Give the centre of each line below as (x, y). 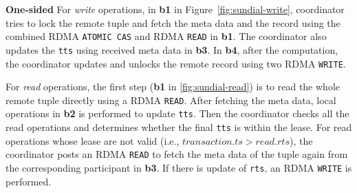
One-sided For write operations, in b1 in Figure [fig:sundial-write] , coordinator (175, 9)
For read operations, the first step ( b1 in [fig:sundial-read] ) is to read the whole (173, 87)
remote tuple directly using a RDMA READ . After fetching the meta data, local (171, 100)
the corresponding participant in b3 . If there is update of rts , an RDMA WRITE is (179, 167)
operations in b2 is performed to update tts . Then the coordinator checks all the (177, 113)
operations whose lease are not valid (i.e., (93, 140)
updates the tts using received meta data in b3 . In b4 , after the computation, (172, 49)
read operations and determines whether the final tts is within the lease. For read (179, 127)
